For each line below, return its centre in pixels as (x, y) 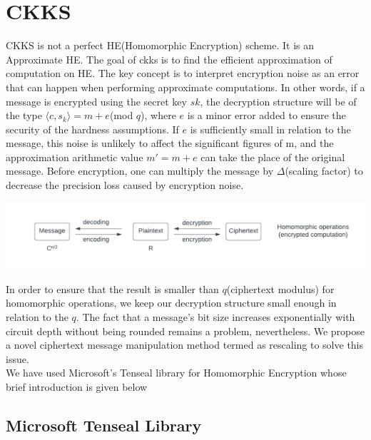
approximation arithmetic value (75, 157)
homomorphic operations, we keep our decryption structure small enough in (171, 303)
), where (158, 115)
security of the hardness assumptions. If (92, 129)
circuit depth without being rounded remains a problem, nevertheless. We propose (185, 331)
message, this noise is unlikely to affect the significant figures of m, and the (170, 143)
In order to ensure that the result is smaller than (112, 288)
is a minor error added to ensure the (266, 115)
